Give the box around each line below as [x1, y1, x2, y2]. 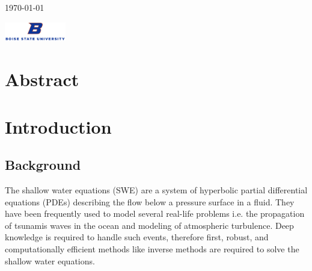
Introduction [5, 114, 112, 139]
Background [5, 155, 81, 174]
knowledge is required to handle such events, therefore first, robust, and [5, 231, 269, 243]
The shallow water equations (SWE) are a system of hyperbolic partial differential [5, 183, 308, 196]
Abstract [5, 67, 79, 92]
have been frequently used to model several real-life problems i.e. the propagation [5, 207, 305, 220]
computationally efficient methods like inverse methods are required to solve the [5, 242, 299, 255]
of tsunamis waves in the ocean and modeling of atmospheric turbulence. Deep [5, 219, 294, 231]
